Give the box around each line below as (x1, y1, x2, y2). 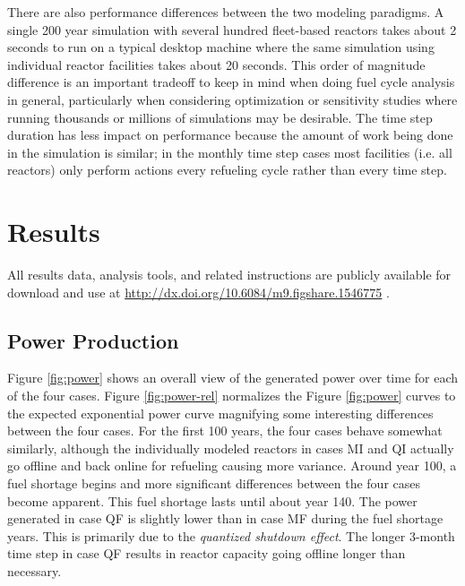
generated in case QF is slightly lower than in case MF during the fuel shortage (7, 509, 443, 528)
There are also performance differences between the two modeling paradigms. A (7, 3, 444, 21)
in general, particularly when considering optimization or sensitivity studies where (7, 90, 458, 108)
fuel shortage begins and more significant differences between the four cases (7, 474, 421, 493)
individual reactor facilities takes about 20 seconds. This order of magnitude (7, 55, 426, 73)
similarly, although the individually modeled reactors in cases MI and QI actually (7, 438, 454, 457)
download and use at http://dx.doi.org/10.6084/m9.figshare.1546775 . (7, 282, 390, 301)
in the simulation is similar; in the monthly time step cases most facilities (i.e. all (7, 142, 452, 161)
